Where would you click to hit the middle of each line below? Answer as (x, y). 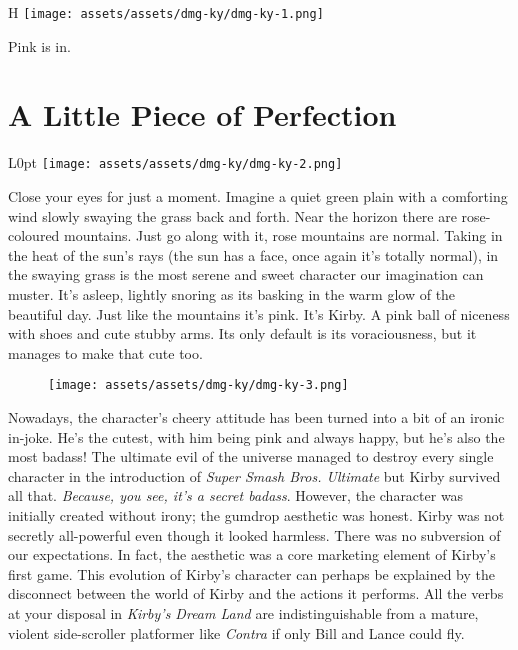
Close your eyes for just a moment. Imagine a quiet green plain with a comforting (258, 196)
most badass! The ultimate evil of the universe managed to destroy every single (251, 456)
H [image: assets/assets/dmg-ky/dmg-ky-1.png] (166, 12)
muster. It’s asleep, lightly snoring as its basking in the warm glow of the (232, 294)
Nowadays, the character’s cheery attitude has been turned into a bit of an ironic (256, 417)
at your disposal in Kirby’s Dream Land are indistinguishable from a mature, (243, 612)
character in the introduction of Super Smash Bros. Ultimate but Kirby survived (254, 475)
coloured (34, 235)
